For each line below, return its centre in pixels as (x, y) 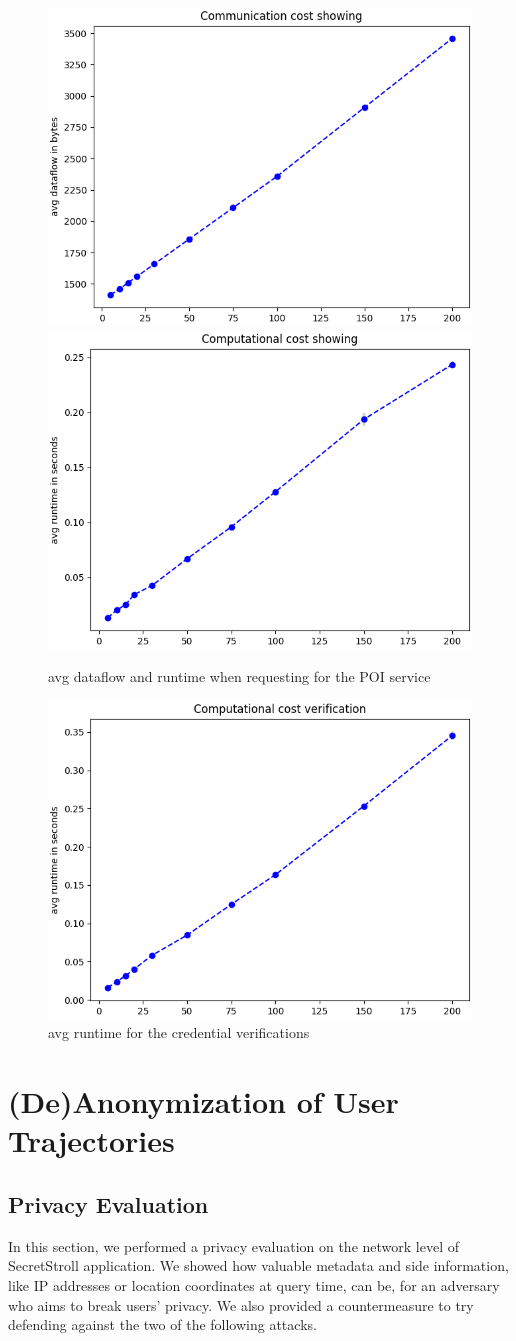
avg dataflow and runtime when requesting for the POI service (239, 676)
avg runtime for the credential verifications (179, 1032)
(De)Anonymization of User (203, 1101)
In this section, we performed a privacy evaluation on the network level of (234, 1245)
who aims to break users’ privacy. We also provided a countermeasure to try (241, 1304)
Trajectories (91, 1140)
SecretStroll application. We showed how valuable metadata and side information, (258, 1265)
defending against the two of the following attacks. (162, 1324)
